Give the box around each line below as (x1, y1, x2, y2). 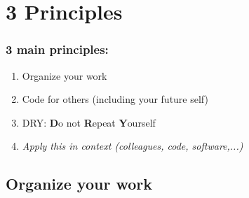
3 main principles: (6, 41, 109, 58)
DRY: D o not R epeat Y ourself (22, 115, 156, 129)
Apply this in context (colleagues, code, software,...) (22, 139, 243, 153)
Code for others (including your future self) (22, 92, 208, 106)
